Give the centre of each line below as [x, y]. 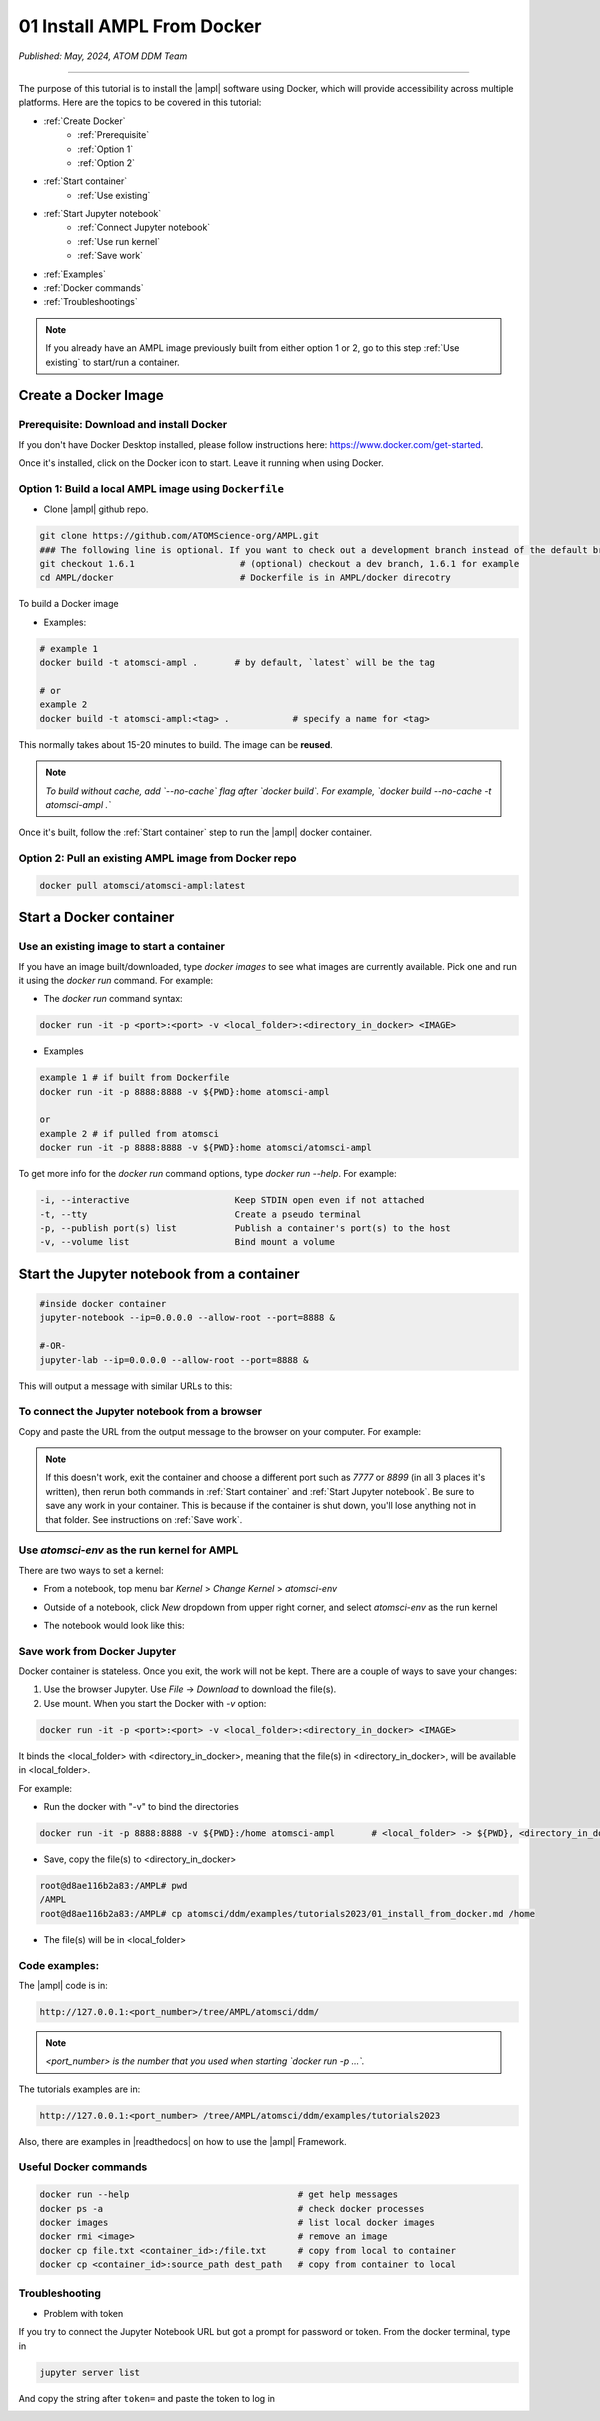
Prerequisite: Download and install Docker [123, 425]
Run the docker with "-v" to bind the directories [141, 1807]
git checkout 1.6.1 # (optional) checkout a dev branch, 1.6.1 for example [279, 564]
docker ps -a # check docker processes [232, 2208]
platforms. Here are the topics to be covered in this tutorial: [140, 102]
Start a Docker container [96, 917]
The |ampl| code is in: [63, 1985]
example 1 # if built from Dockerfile [134, 1078]
